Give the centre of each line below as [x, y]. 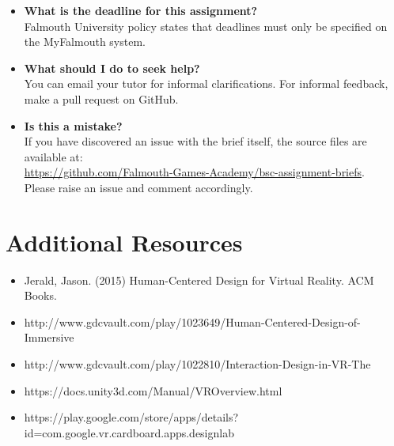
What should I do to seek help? [112, 68]
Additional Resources [124, 242]
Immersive [49, 337]
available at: [53, 156]
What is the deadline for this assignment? [141, 10]
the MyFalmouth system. [85, 42]
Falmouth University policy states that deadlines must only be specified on [206, 26]
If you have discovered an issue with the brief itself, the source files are [195, 141]
